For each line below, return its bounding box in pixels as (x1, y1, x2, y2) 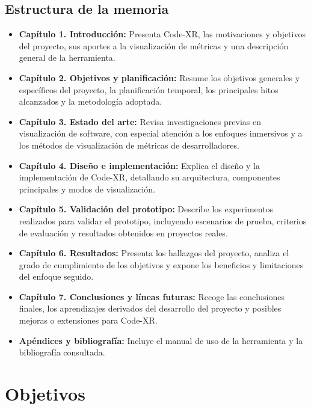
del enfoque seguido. (19, 270, 94, 283)
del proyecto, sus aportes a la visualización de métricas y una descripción (19, 39, 289, 52)
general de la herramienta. (19, 51, 115, 64)
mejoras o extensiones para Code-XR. (19, 314, 158, 327)
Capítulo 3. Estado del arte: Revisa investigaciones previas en (19, 115, 261, 128)
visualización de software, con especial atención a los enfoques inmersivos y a (19, 127, 303, 140)
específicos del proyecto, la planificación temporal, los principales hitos (19, 83, 279, 96)
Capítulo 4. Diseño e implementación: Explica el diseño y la (19, 159, 260, 171)
